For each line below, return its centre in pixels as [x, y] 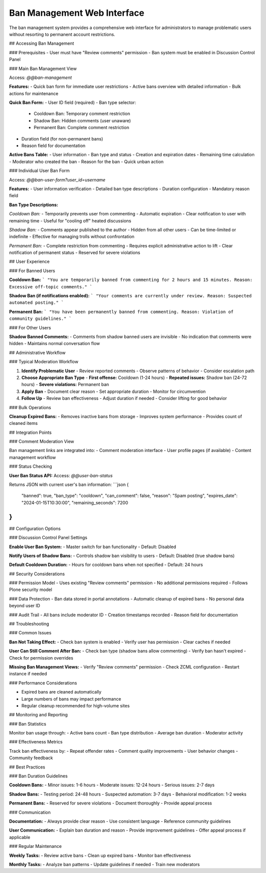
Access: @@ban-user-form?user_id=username [57, 179]
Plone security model [31, 590]
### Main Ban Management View [43, 69]
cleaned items [23, 423]
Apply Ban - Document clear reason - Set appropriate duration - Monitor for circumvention [114, 391]
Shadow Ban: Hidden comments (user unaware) [82, 120]
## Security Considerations [37, 574]
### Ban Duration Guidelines [38, 776]
